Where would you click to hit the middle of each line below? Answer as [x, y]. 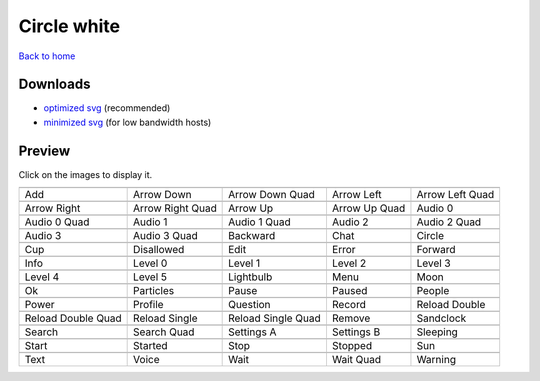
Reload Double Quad [73, 318]
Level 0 [150, 263]
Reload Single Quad [275, 318]
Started [151, 346]
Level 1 [244, 263]
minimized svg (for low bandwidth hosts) [127, 122]
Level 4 [42, 277]
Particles [154, 291]
